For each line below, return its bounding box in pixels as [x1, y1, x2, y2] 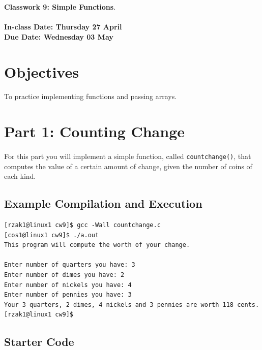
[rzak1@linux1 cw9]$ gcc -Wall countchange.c [4, 221, 161, 229]
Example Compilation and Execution [4, 196, 202, 211]
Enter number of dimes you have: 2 [4, 271, 125, 278]
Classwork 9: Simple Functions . [4, 2, 116, 12]
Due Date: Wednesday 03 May [4, 31, 113, 42]
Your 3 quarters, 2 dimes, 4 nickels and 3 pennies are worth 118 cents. [4, 301, 259, 308]
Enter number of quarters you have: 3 [4, 261, 135, 269]
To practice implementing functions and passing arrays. [4, 91, 177, 102]
